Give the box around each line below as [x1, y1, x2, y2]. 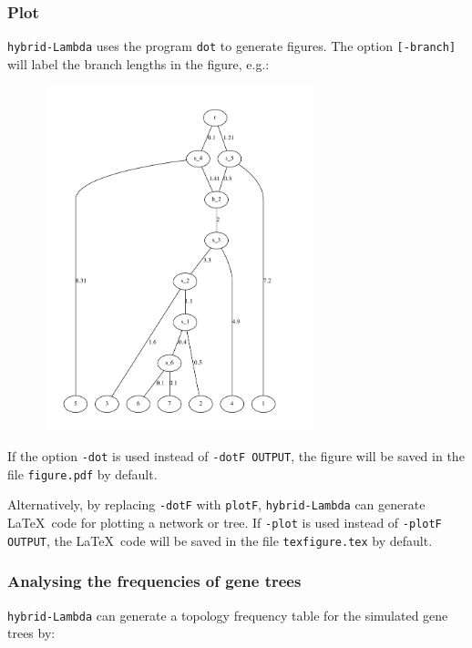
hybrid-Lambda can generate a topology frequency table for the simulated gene [7, 605, 448, 624]
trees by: [7, 623, 56, 643]
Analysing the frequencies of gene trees [7, 570, 302, 592]
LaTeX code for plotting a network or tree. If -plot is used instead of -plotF [7, 512, 442, 531]
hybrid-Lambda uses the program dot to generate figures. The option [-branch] [7, 36, 457, 56]
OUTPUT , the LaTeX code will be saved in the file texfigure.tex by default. [7, 530, 433, 550]
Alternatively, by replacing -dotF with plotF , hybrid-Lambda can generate [7, 495, 426, 514]
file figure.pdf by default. [7, 464, 158, 483]
